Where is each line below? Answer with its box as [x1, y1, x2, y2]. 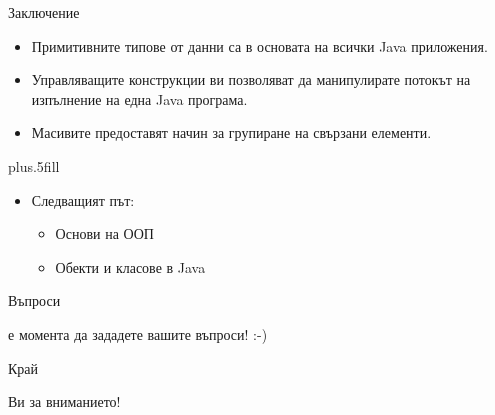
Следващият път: [31, 189, 135, 210]
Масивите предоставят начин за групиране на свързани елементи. [31, 122, 432, 143]
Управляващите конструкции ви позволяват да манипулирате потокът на [31, 69, 471, 90]
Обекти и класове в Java [55, 256, 206, 277]
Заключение [8, 2, 80, 22]
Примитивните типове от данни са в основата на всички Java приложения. [31, 35, 488, 56]
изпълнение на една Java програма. [31, 88, 248, 109]
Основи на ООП [55, 223, 154, 244]
